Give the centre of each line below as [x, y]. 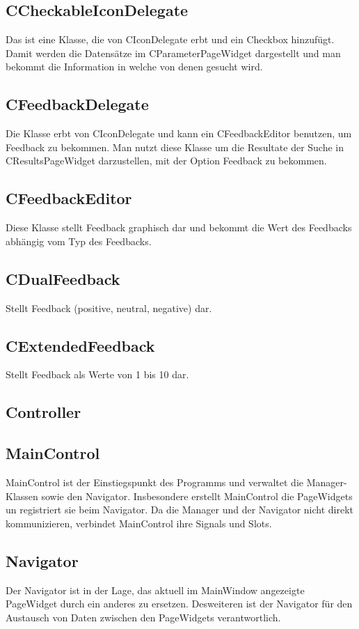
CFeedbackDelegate [77, 104]
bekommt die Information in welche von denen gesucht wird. [134, 67]
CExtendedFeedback [80, 345]
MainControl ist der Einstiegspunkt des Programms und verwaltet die [154, 482]
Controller [43, 412]
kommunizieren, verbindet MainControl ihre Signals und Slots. [139, 523]
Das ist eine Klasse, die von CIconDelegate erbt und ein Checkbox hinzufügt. [170, 39]
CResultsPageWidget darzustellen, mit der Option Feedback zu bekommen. [166, 161]
